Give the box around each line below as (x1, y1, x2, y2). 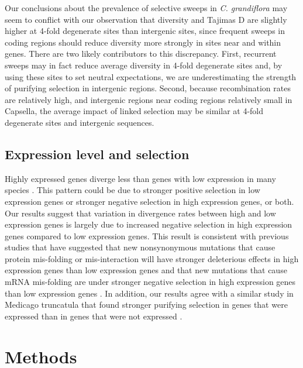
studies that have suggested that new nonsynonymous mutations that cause (5, 241, 276, 253)
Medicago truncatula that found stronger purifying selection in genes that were (5, 298, 288, 311)
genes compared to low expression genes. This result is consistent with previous (5, 229, 289, 242)
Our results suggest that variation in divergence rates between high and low (5, 207, 276, 219)
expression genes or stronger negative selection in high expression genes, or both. (5, 195, 294, 207)
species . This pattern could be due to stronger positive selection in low (5, 184, 260, 196)
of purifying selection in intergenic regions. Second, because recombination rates (5, 82, 291, 94)
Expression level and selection (5, 145, 190, 163)
